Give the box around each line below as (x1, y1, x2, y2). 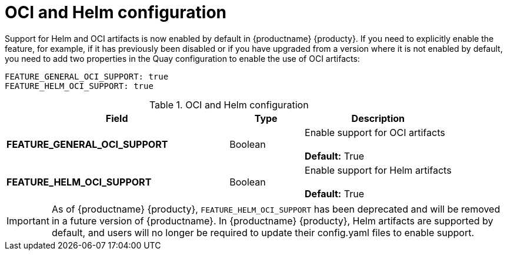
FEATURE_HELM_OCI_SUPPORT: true (5, 81, 154, 91)
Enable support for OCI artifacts (305, 126, 445, 138)
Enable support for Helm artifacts (305, 164, 452, 176)
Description (351, 112, 405, 124)
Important (6, 214, 49, 227)
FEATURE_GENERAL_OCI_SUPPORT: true (5, 71, 169, 81)
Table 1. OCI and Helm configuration (149, 98, 309, 111)
